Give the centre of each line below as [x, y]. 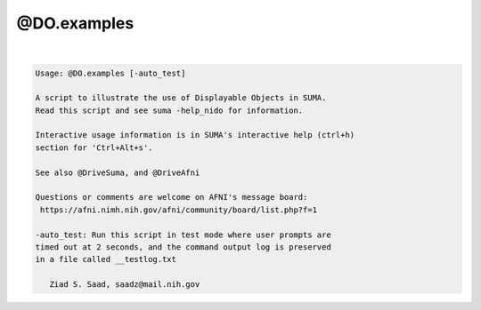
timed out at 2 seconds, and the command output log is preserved [183, 247]
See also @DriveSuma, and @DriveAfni [118, 172]
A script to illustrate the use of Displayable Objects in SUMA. [181, 98]
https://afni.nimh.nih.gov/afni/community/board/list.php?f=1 [179, 210]
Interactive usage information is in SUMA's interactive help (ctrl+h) [195, 135]
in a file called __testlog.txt [106, 259]
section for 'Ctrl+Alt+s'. [94, 147]
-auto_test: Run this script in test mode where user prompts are [183, 234]
